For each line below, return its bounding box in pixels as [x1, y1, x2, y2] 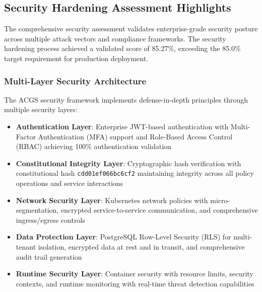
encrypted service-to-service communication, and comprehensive [60, 205, 258, 215]
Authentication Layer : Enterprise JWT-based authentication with [16, 121, 229, 131]
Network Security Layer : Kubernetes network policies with [16, 194, 208, 205]
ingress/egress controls [16, 214, 85, 225]
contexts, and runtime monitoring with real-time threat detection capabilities [16, 278, 254, 288]
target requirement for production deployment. [4, 53, 149, 63]
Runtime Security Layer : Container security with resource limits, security [16, 268, 253, 279]
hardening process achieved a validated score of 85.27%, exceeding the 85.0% [4, 43, 241, 54]
